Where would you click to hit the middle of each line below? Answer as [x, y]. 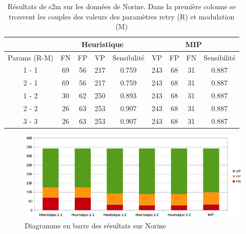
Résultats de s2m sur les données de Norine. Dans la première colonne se [121, 6]
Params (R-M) [31, 57]
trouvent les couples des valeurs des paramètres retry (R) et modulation [122, 16]
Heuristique [102, 44]
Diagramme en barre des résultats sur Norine [96, 225]
